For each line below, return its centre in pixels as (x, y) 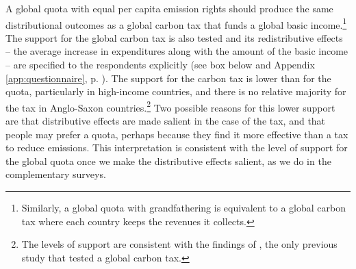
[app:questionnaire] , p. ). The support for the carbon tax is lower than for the (168, 78)
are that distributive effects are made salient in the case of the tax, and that (166, 121)
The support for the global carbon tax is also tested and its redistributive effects (174, 37)
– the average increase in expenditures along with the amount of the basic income (177, 51)
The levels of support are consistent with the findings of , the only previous (179, 244)
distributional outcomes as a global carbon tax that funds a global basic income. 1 (176, 23)
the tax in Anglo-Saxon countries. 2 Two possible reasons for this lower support (170, 106)
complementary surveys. (56, 174)
